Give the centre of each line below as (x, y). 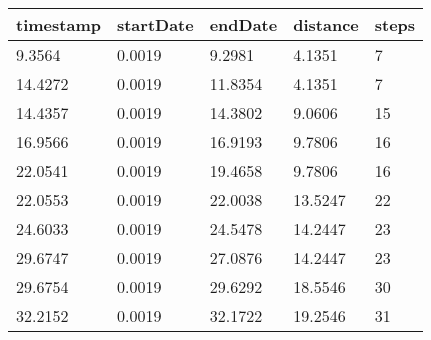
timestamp (58, 24)
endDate (243, 24)
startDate (155, 24)
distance (326, 24)
